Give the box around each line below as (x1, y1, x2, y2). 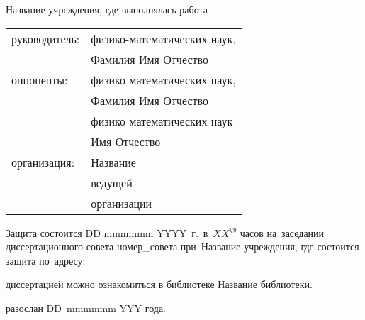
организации (91, 194, 152, 211)
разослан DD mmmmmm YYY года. (6, 300, 166, 315)
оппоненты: (11, 71, 68, 88)
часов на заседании (240, 225, 325, 240)
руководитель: (11, 30, 80, 47)
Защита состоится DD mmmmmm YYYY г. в (6, 225, 208, 240)
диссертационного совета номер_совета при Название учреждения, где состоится (6, 239, 359, 254)
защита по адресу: (6, 253, 86, 267)
